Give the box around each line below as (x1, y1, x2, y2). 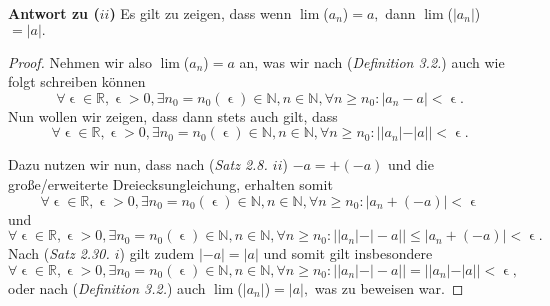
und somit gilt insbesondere (263, 243, 433, 264)
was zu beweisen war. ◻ (314, 277, 464, 298)
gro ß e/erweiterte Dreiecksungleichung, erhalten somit (8, 173, 333, 194)
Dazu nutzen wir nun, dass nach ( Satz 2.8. (8, 154, 268, 175)
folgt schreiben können (8, 71, 146, 92)
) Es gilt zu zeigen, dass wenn (109, 3, 292, 23)
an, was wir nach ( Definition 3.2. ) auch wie (239, 51, 505, 72)
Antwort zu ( (8, 3, 100, 23)
